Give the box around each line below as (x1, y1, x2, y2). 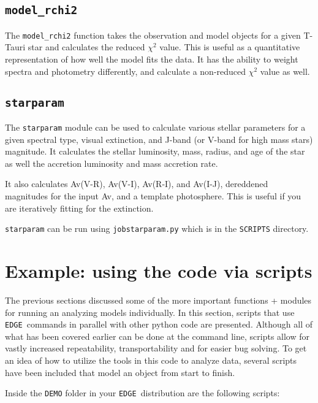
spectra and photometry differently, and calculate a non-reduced (5, 64, 246, 77)
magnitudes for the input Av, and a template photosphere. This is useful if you (5, 190, 301, 202)
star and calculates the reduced (28, 40, 145, 53)
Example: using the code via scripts (5, 258, 312, 283)
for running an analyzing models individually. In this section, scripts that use (5, 305, 295, 318)
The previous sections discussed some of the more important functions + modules (5, 294, 312, 306)
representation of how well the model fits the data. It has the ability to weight (5, 53, 298, 66)
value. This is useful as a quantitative (159, 40, 300, 53)
